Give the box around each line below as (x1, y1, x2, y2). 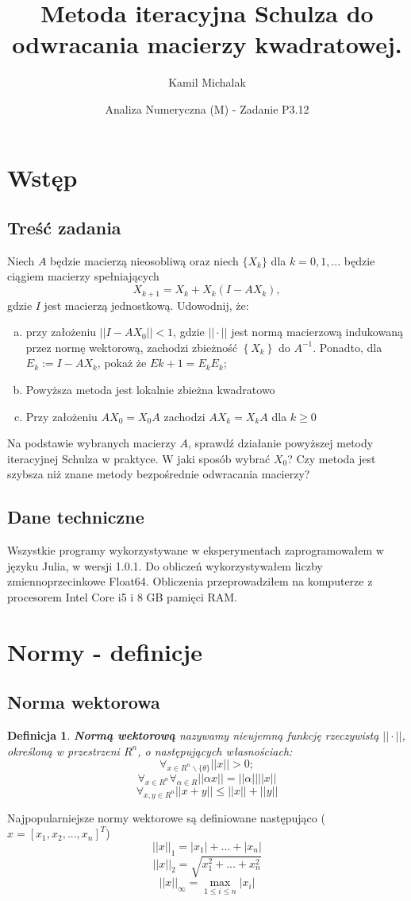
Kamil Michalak (168, 74, 246, 91)
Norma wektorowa (7, 690, 160, 714)
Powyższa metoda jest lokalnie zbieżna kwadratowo (25, 381, 275, 397)
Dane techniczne (7, 505, 144, 529)
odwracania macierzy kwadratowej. (12, 28, 402, 60)
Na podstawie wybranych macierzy (7, 435, 176, 451)
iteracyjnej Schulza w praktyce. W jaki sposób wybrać (7, 450, 271, 466)
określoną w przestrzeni (7, 742, 120, 759)
